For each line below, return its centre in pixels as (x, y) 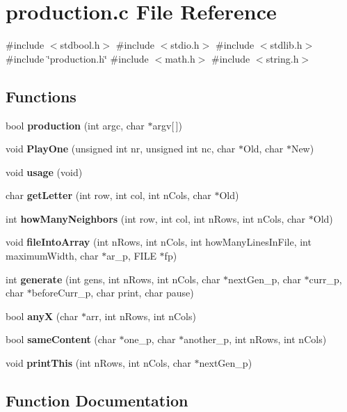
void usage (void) (44, 172)
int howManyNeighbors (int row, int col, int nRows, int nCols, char (156, 218)
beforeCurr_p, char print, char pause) (113, 293)
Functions (41, 96)
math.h (180, 58)
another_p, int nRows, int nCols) (255, 339)
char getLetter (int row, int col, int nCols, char (108, 195)
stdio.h (185, 45)
